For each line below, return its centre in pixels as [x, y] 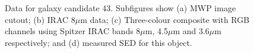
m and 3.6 [191, 31]
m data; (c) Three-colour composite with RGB [165, 19]
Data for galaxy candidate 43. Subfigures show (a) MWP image [120, 8]
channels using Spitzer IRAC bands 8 [73, 31]
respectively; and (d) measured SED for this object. [99, 42]
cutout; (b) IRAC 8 [40, 19]
